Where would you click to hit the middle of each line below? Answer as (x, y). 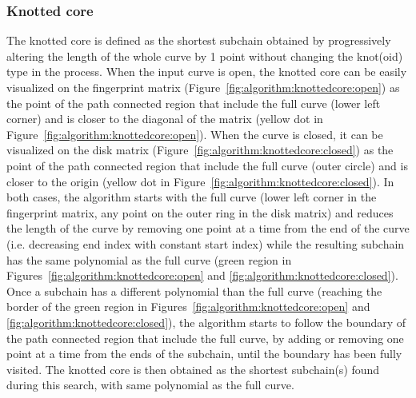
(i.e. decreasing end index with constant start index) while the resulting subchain (206, 243)
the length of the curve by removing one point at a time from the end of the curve (208, 228)
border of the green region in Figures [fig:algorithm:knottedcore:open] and (188, 306)
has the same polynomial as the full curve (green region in (149, 259)
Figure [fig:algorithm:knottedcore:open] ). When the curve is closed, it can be (195, 134)
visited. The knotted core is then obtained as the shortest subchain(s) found (193, 369)
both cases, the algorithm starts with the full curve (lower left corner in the (192, 197)
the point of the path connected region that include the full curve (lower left (194, 103)
